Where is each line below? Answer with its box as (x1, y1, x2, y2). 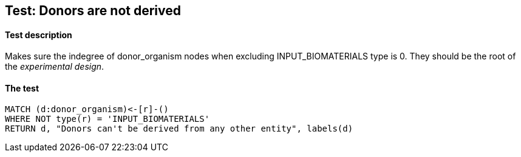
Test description (5, 29, 72, 40)
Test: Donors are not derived (5, 3, 181, 18)
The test (5, 82, 39, 93)
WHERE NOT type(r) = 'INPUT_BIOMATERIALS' (5, 114, 210, 124)
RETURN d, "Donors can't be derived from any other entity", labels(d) (5, 124, 353, 134)
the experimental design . (5, 61, 104, 72)
